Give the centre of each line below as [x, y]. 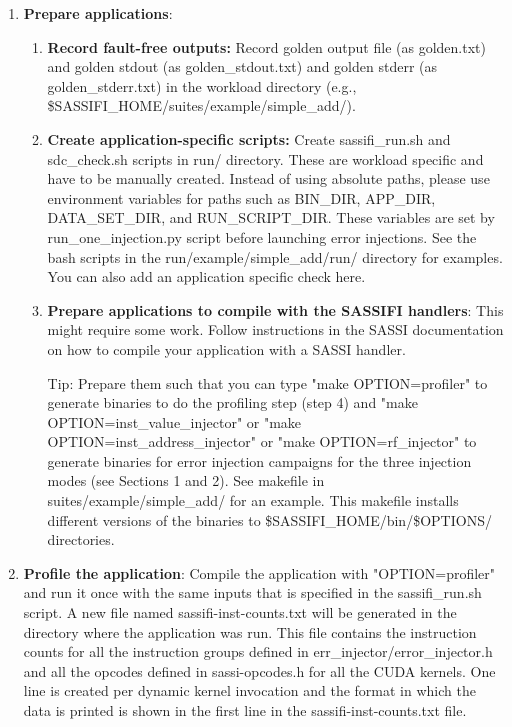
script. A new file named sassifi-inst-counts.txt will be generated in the [240, 612]
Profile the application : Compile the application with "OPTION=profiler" [259, 572]
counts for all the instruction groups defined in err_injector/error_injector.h [258, 651]
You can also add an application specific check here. [206, 276]
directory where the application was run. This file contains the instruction [250, 631]
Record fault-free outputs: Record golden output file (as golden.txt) [266, 46]
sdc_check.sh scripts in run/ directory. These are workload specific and [265, 158]
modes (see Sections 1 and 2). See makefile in [186, 480]
